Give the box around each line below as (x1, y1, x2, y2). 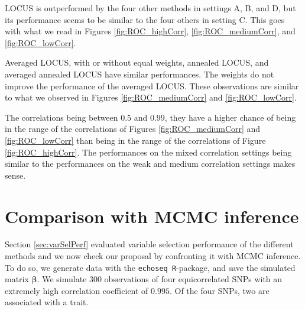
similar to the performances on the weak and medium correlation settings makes (5, 157, 296, 170)
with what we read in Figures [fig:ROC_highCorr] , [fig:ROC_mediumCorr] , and (5, 25, 296, 37)
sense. (5, 169, 26, 181)
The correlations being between (5, 111, 118, 123)
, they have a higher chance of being (164, 111, 296, 123)
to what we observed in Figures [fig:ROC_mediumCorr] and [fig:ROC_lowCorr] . (5, 91, 297, 104)
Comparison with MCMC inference (5, 204, 299, 228)
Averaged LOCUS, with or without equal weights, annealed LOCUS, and (5, 56, 269, 69)
